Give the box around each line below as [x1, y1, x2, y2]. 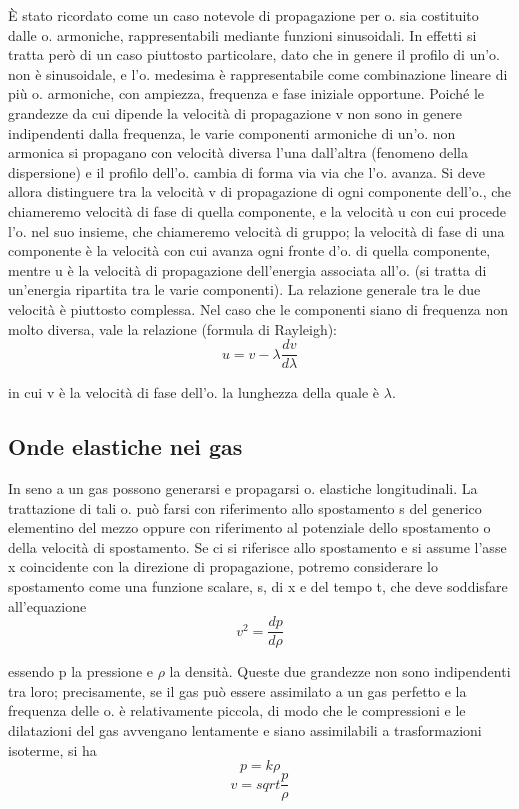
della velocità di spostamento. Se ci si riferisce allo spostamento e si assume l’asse [8, 536, 507, 557]
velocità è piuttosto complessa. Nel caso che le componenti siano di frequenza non [8, 298, 509, 319]
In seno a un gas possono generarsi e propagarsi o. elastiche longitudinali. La [8, 477, 478, 498]
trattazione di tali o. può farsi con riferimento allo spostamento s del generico [8, 497, 482, 518]
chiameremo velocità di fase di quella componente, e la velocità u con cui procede [8, 200, 506, 221]
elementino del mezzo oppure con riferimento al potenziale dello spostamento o [8, 517, 491, 538]
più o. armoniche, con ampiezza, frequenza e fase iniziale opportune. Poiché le [8, 83, 484, 104]
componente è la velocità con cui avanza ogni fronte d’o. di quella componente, [8, 240, 491, 261]
